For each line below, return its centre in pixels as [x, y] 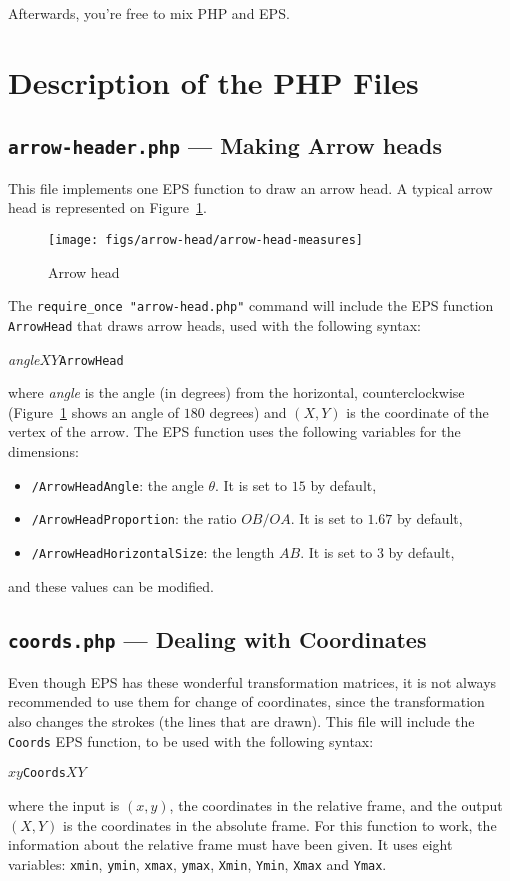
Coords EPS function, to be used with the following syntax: [191, 740]
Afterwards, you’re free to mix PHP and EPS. [149, 13]
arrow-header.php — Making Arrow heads [225, 145]
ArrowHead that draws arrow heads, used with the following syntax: [214, 324]
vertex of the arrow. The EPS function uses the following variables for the [234, 431]
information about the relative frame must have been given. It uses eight [230, 844]
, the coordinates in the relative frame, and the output [336, 804]
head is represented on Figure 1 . [107, 207]
